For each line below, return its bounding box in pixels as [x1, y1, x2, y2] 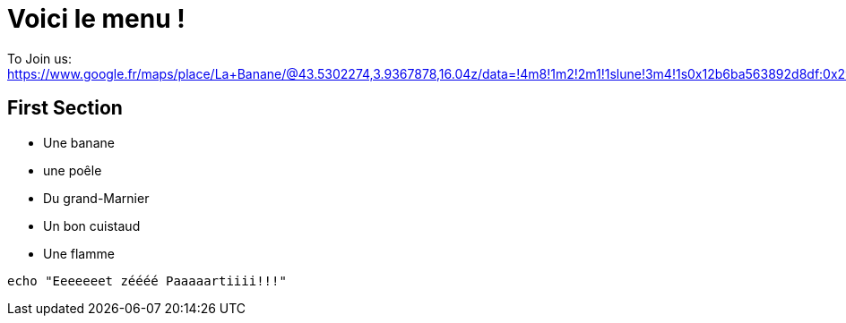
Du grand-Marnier [43, 190, 150, 206]
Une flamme [43, 245, 115, 261]
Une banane [43, 134, 115, 150]
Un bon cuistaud [43, 217, 141, 234]
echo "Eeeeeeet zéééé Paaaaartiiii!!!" [7, 273, 287, 288]
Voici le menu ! [7, 4, 186, 34]
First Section [7, 97, 123, 120]
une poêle [43, 162, 102, 178]
